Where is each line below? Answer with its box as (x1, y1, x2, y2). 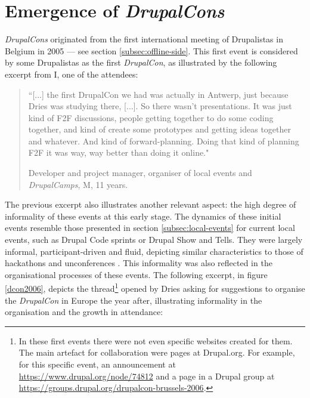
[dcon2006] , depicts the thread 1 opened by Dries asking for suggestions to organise (5, 280, 305, 295)
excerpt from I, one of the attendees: (5, 67, 138, 80)
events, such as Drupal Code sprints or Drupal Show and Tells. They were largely (5, 233, 303, 246)
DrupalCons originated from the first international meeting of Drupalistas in (5, 33, 283, 45)
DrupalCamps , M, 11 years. (28, 178, 128, 190)
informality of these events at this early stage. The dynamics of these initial (5, 209, 281, 222)
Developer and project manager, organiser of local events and (28, 166, 252, 179)
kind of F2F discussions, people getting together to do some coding (28, 111, 274, 124)
